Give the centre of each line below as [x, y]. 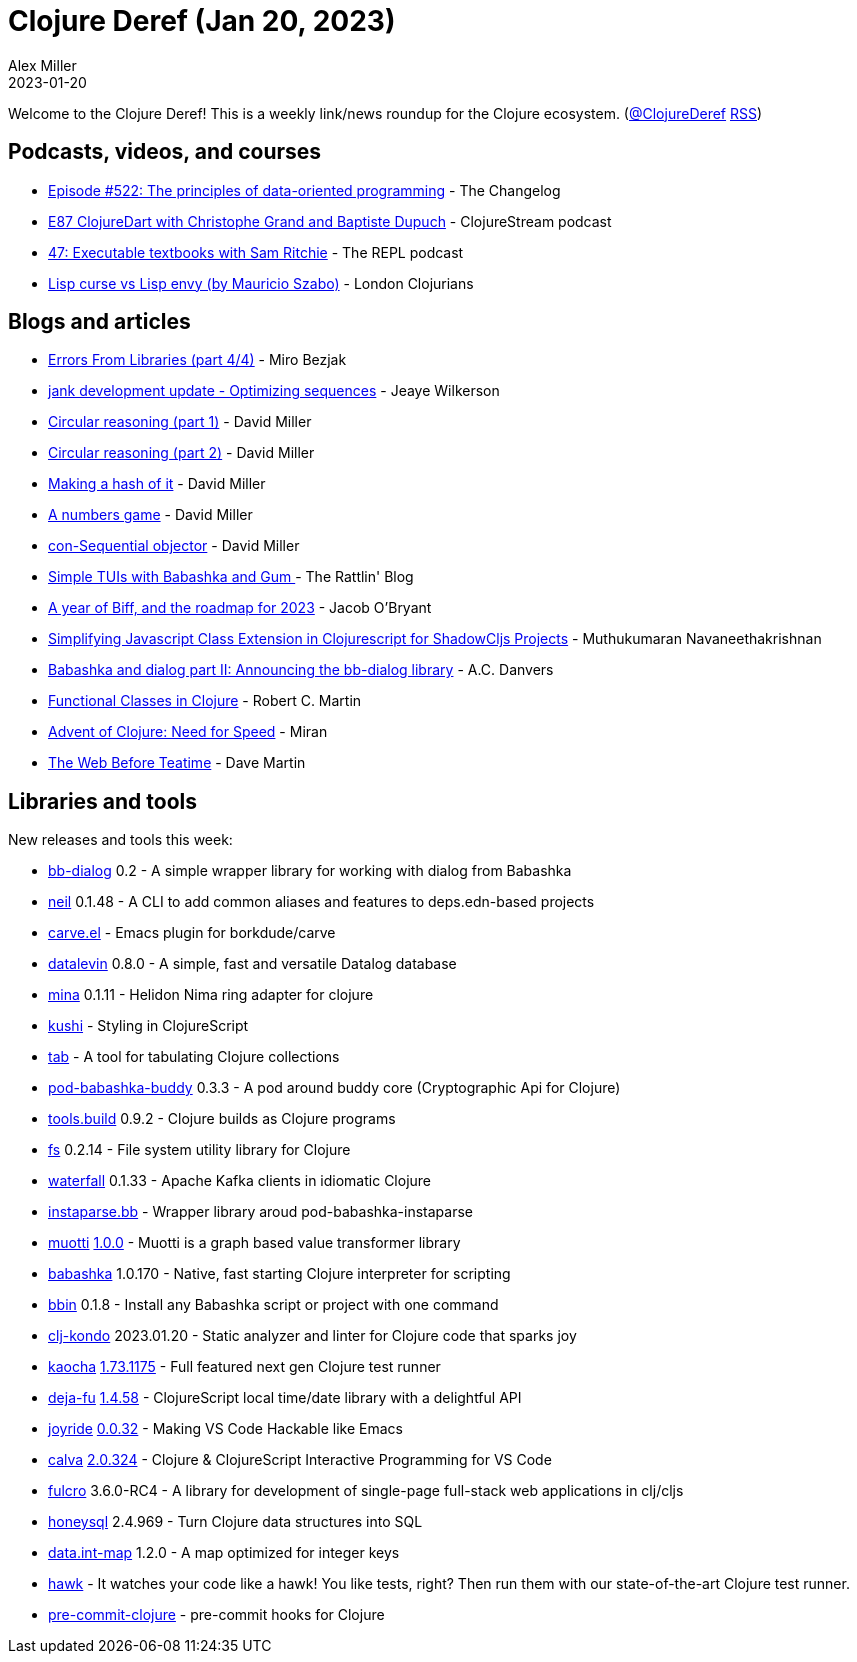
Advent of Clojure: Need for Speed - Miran [188, 732]
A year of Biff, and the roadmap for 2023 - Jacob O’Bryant [240, 608]
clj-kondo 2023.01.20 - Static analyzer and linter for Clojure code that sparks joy [312, 1336]
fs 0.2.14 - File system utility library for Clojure [199, 1150]
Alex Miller [42, 65]
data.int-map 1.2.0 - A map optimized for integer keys [224, 1553]
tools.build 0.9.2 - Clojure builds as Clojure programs [222, 1119]
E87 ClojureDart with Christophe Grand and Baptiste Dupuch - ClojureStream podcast [330, 221]
